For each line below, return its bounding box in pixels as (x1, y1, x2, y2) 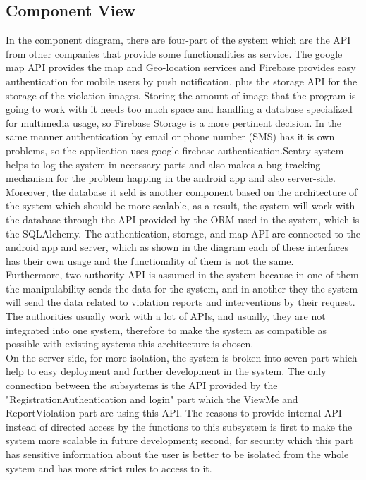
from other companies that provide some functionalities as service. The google (6, 46, 343, 61)
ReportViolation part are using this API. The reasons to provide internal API (6, 405, 342, 420)
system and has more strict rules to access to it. (6, 460, 212, 475)
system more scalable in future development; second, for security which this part (6, 433, 353, 448)
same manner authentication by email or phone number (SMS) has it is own (6, 129, 335, 144)
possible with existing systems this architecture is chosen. (6, 336, 254, 351)
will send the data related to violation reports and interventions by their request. (6, 295, 355, 309)
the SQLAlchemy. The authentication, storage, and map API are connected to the (6, 226, 360, 240)
